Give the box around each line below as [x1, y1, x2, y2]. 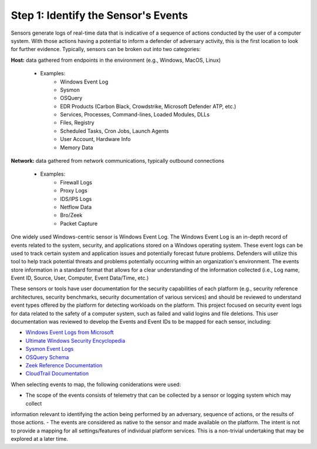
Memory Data [60, 144, 93, 151]
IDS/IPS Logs [60, 195, 92, 202]
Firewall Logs [60, 179, 92, 186]
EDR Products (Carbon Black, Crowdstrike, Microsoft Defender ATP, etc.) [60, 103, 237, 110]
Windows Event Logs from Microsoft [25, 329, 114, 336]
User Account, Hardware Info [60, 136, 131, 143]
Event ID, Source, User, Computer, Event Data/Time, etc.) [11, 274, 149, 282]
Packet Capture [60, 220, 98, 227]
